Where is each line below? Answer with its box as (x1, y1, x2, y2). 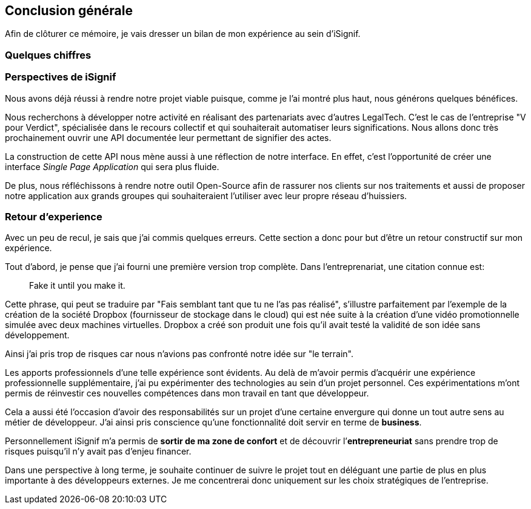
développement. (5, 330, 70, 341)
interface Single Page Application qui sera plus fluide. (5, 161, 219, 172)
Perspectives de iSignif (5, 71, 116, 84)
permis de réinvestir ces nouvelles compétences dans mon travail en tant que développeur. (5, 388, 369, 399)
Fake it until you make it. (29, 280, 125, 291)
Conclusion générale (5, 3, 133, 18)
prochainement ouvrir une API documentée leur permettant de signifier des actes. (5, 132, 332, 143)
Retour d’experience (5, 210, 102, 223)
